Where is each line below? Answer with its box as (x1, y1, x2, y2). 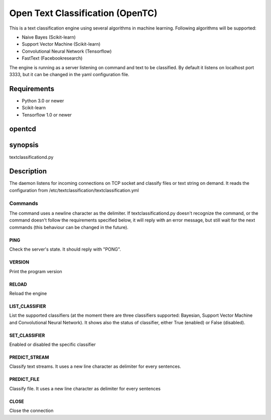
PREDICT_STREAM (9, 354, 49, 360)
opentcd (9, 125, 36, 133)
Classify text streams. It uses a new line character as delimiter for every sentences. (9, 363, 182, 369)
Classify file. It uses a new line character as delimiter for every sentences (9, 385, 161, 391)
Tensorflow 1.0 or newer (22, 112, 72, 118)
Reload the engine (9, 290, 47, 296)
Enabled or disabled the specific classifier (9, 341, 96, 348)
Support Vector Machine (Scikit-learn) (22, 41, 101, 47)
